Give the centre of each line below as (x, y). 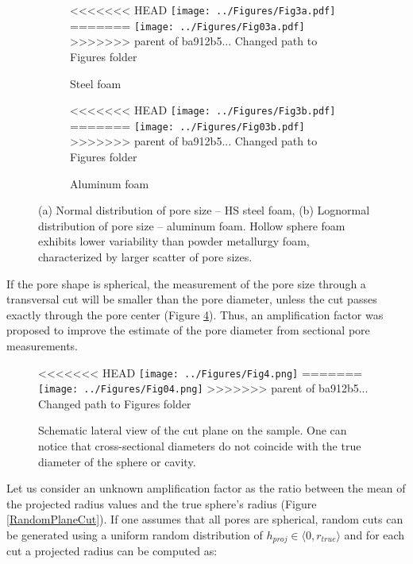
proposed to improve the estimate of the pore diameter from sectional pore (188, 330)
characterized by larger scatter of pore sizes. (145, 256)
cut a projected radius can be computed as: (112, 551)
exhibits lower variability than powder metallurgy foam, (174, 241)
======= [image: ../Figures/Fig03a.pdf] (187, 25)
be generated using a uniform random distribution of (135, 535)
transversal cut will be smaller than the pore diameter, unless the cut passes (192, 299)
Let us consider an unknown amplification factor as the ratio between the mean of (206, 488)
